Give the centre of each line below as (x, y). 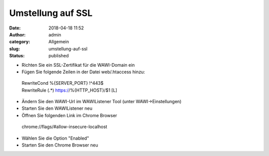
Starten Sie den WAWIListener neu (57, 108)
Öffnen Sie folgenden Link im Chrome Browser (69, 115)
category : (20, 42)
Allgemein (59, 42)
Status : (17, 56)
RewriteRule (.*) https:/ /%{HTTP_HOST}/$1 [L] (69, 90)
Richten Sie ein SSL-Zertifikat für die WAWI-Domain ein (78, 65)
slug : (14, 49)
